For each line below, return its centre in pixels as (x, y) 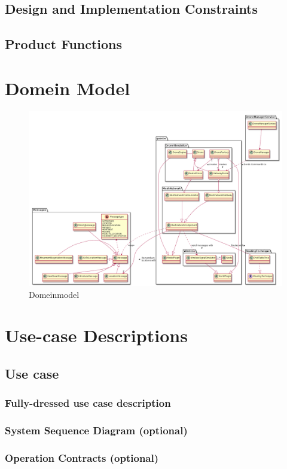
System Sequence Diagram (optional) (96, 430)
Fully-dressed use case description (88, 403)
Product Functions (64, 44)
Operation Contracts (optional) (82, 457)
